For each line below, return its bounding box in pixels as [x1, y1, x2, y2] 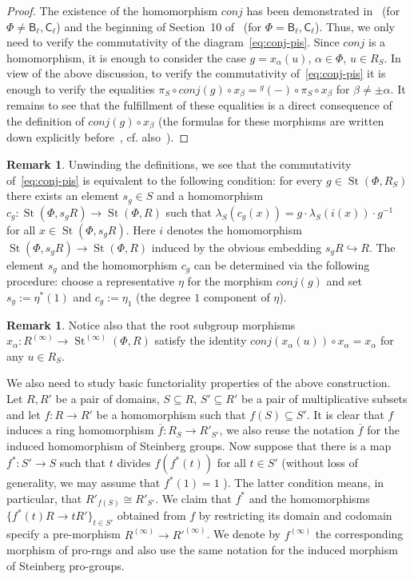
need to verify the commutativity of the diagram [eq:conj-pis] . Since [6, 34, 340, 50]
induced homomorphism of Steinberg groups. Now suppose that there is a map [6, 437, 392, 453]
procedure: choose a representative [6, 273, 175, 289]
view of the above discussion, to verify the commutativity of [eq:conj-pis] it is [6, 65, 386, 82]
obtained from [117, 507, 186, 524]
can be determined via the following [193, 256, 370, 273]
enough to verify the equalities [6, 80, 155, 97]
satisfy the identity [154, 332, 247, 349]
